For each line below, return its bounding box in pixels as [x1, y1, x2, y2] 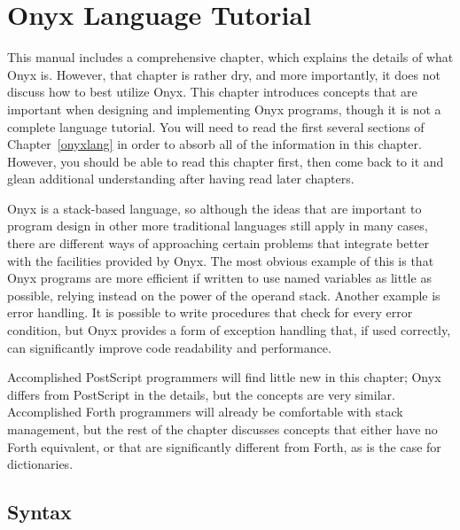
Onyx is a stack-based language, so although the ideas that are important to [7, 199, 422, 217]
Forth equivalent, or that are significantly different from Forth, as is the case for [7, 437, 441, 456]
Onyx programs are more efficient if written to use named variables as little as [7, 269, 432, 287]
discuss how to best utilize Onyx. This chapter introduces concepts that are [7, 82, 417, 101]
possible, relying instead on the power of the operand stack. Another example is [7, 285, 441, 304]
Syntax [7, 498, 72, 526]
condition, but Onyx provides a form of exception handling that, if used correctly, [7, 321, 451, 339]
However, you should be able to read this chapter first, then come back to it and [7, 152, 444, 170]
